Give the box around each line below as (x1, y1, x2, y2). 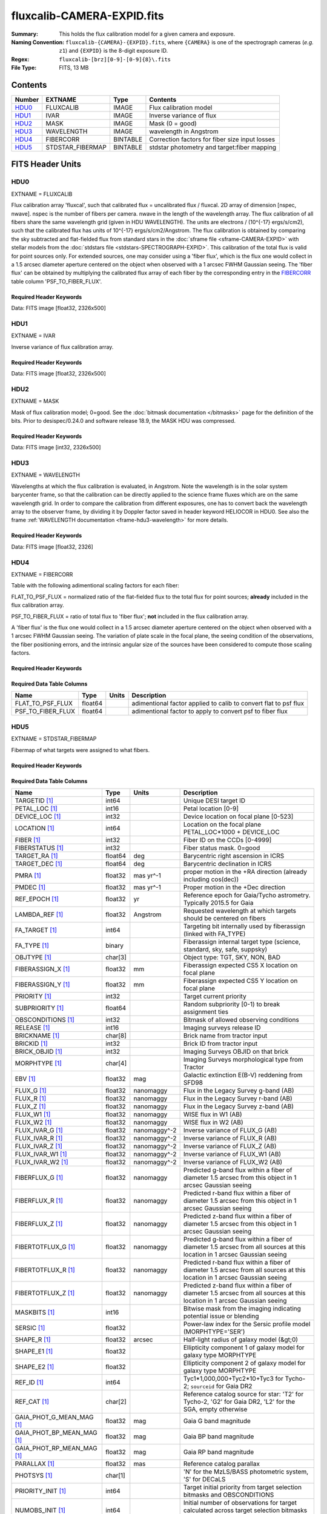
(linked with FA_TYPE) (183, 930, 246, 938)
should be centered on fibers (183, 914, 266, 922)
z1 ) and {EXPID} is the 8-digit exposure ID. (59, 47, 168, 55)
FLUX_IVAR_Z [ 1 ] (15, 1142, 63, 1150)
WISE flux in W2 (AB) (183, 1118, 243, 1126)
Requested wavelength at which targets (183, 906, 297, 914)
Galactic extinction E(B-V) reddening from (183, 1071, 303, 1079)
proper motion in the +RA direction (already (183, 867, 307, 876)
